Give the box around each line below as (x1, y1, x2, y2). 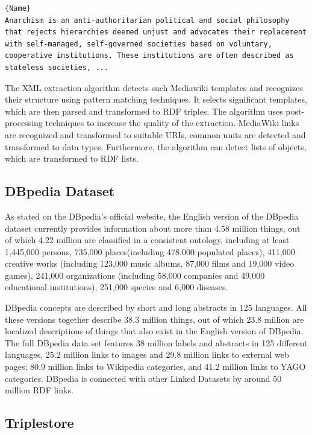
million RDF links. (5, 384, 73, 396)
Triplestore (5, 413, 74, 432)
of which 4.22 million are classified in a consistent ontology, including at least (5, 233, 290, 246)
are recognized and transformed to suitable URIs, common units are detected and (5, 128, 306, 141)
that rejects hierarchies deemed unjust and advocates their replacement (5, 28, 307, 37)
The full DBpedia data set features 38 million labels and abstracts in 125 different (5, 336, 308, 349)
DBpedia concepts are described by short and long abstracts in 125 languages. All (5, 301, 307, 314)
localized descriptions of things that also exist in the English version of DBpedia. (5, 325, 304, 337)
